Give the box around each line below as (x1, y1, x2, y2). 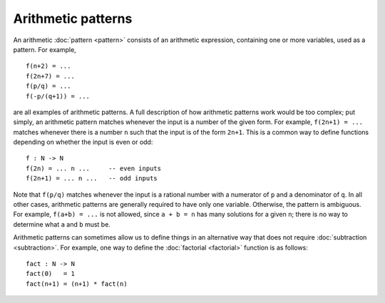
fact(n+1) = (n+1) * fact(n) (26, 279, 128, 288)
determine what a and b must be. (13, 220, 111, 228)
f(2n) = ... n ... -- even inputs (26, 164, 162, 173)
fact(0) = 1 (26, 269, 75, 278)
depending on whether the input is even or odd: (13, 138, 153, 146)
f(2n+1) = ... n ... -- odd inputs (26, 175, 158, 183)
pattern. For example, (13, 45, 76, 53)
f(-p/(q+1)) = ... (26, 92, 91, 100)
